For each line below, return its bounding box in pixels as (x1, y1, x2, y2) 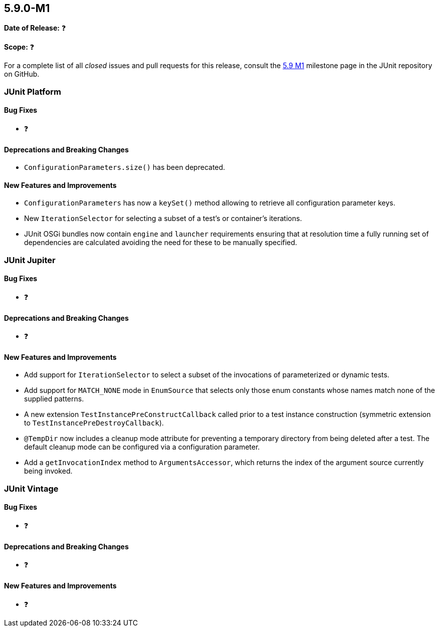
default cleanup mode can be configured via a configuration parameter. (24, 443, 260, 452)
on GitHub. (4, 70, 40, 79)
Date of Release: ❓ (4, 24, 66, 33)
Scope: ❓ (4, 43, 35, 52)
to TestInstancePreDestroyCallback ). (24, 418, 164, 428)
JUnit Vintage (4, 483, 59, 494)
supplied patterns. (24, 394, 84, 403)
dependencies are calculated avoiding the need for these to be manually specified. (24, 238, 297, 247)
